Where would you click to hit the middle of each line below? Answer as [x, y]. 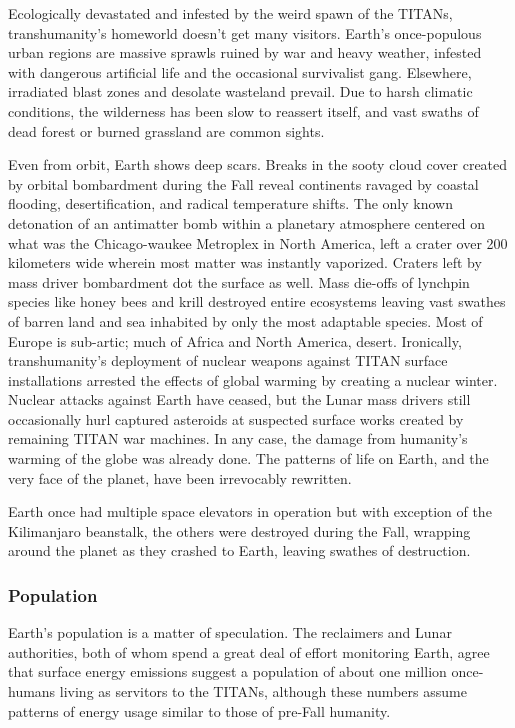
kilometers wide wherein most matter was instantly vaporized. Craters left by [245, 262]
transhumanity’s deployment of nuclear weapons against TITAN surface [228, 360]
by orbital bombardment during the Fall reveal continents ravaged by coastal [243, 183]
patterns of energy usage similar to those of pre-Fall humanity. [199, 710]
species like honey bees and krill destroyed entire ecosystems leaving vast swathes [257, 301]
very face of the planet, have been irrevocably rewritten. [180, 477]
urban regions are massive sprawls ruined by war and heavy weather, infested [245, 52]
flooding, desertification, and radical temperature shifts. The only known [230, 203]
